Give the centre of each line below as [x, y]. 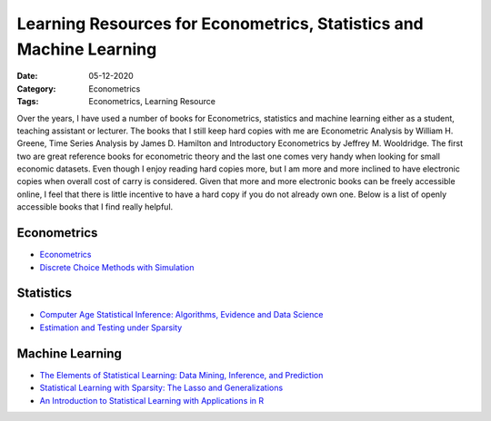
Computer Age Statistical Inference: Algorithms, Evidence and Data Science [181, 315]
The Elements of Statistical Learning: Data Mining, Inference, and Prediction [181, 375]
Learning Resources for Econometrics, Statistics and [220, 24]
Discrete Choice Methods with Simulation [117, 267]
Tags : [28, 102]
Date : [27, 76]
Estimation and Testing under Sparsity [111, 328]
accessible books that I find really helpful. [95, 207]
